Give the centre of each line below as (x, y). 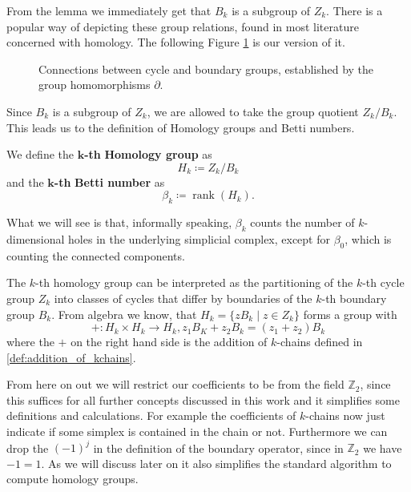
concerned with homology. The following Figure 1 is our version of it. (176, 42)
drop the (28, 448)
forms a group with (350, 314)
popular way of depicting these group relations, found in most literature (183, 26)
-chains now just (345, 415)
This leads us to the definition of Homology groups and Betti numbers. (181, 127)
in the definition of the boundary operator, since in (218, 448)
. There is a (355, 10)
